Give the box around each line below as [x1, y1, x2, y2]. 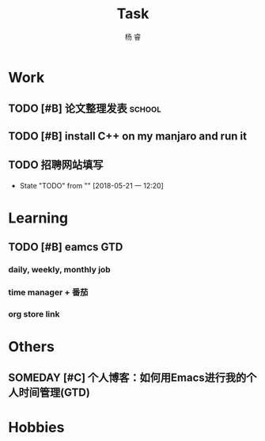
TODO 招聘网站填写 [8, 158, 104, 172]
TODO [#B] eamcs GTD [8, 241, 123, 254]
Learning [8, 209, 69, 226]
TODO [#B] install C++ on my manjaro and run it [8, 129, 248, 143]
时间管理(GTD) [18, 386, 91, 400]
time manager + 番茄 [8, 287, 89, 298]
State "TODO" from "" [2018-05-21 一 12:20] [19, 181, 164, 190]
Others [8, 338, 55, 356]
